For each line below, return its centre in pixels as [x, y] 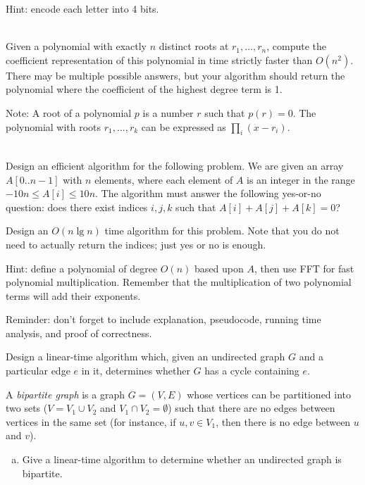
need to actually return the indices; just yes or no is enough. [136, 244]
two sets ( [27, 408]
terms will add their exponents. [73, 295]
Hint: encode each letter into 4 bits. [82, 8]
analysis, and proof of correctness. [79, 333]
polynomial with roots [54, 126]
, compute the [296, 46]
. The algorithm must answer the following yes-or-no [208, 193]
